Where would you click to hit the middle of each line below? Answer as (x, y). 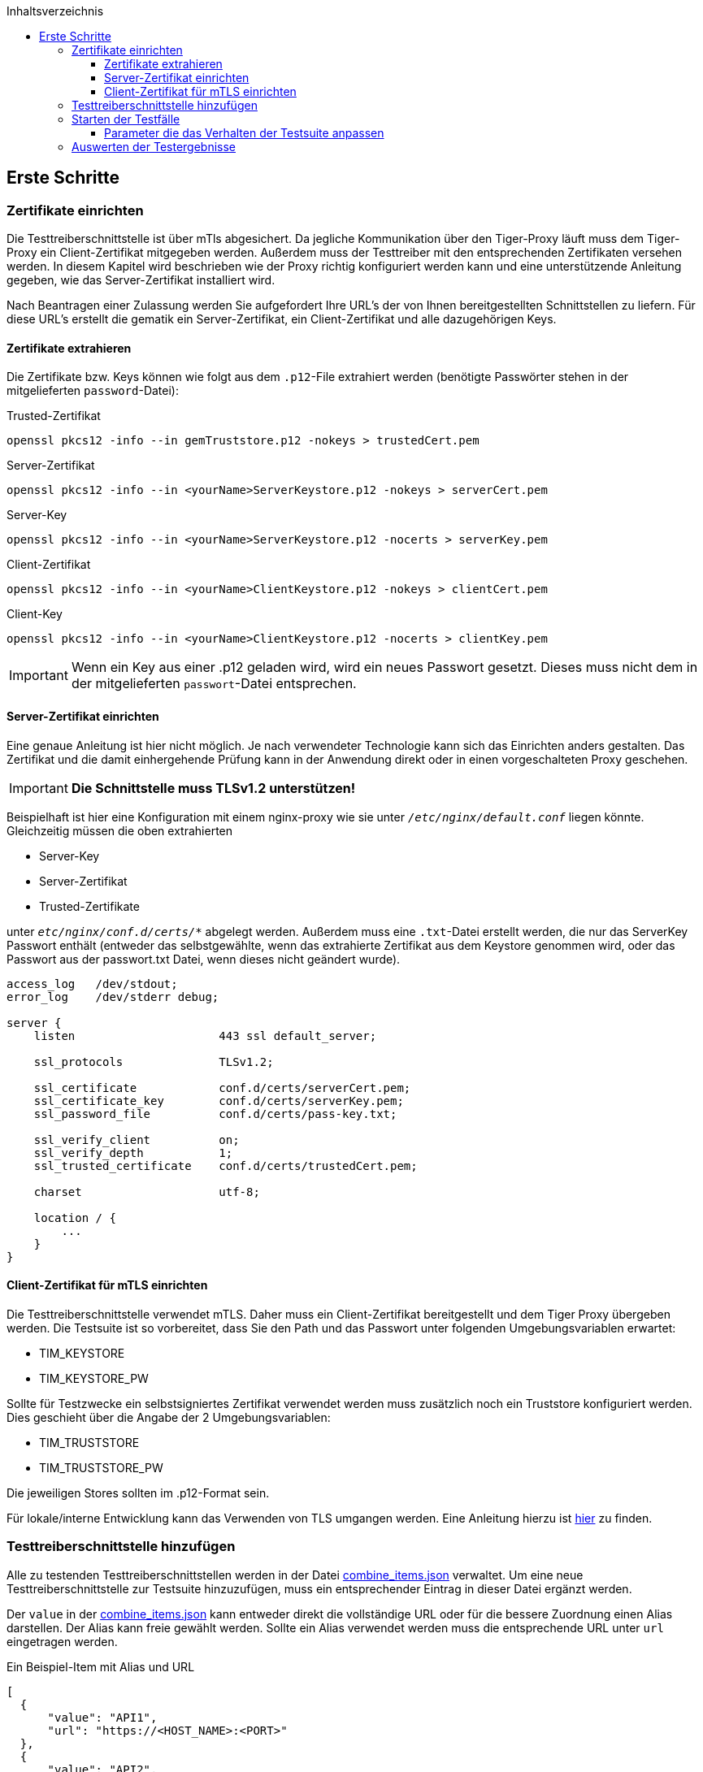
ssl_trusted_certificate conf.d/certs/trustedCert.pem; (226, 1165)
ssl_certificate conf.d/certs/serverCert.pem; (222, 1087)
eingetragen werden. (62, 1641)
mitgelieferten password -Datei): (93, 391)
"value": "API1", (102, 1717)
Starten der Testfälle (126, 119)
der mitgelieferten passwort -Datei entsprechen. (214, 684)
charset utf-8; (147, 1191)
